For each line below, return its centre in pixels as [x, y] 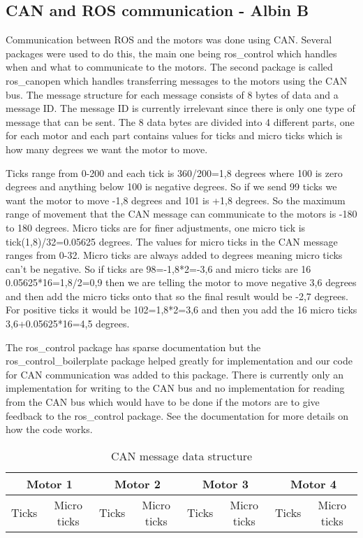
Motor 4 [313, 483]
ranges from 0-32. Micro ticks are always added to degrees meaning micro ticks [174, 255]
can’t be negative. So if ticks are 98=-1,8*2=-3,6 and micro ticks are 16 [158, 268]
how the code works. [49, 429]
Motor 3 [225, 483]
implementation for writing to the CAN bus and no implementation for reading [175, 388]
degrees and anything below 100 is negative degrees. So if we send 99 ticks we [171, 186]
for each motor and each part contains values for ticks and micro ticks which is [174, 135]
